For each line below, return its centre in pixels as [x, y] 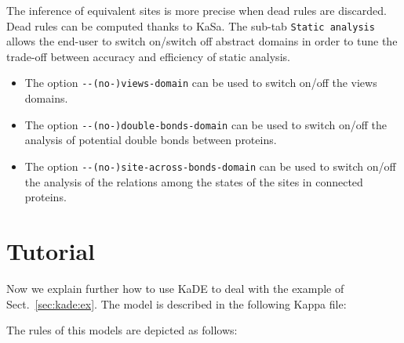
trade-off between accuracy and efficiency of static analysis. [148, 56]
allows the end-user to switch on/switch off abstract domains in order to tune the [202, 41]
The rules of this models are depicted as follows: [122, 330]
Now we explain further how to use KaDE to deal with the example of [175, 288]
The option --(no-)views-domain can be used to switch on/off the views [201, 83]
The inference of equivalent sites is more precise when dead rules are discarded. [197, 10]
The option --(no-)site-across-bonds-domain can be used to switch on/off [210, 166]
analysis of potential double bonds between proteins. [151, 140]
